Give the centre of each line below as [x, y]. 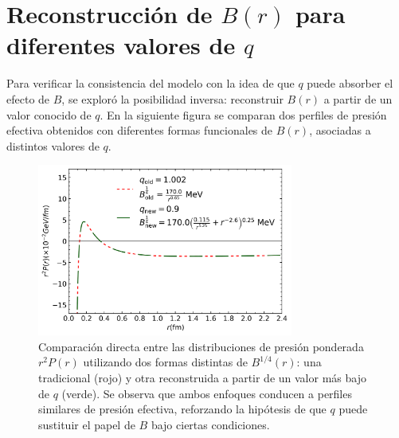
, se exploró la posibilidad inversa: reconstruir [172, 98]
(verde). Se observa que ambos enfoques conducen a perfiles [207, 393]
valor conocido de [49, 114]
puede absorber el [350, 83]
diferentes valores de [121, 45]
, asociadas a [340, 130]
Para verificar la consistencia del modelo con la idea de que [151, 83]
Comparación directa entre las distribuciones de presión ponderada [201, 346]
